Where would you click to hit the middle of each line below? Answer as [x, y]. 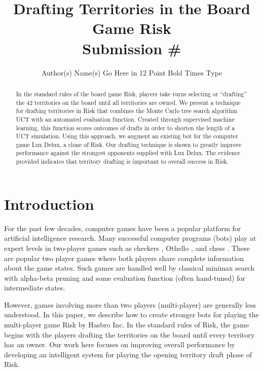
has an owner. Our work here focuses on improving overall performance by [120, 344]
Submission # [132, 48]
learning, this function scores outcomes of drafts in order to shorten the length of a [125, 127]
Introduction [49, 203]
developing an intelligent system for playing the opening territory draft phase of [128, 354]
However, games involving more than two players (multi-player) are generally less [130, 304]
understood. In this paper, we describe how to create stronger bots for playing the [131, 314]
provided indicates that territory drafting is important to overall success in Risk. [122, 161]
